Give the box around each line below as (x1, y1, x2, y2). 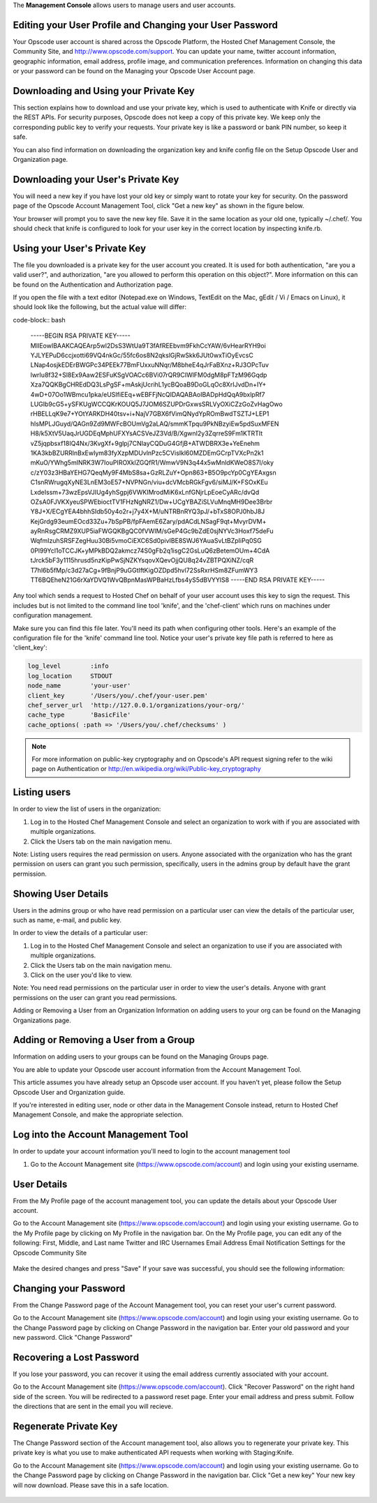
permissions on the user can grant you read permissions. (13, 993, 177, 1001)
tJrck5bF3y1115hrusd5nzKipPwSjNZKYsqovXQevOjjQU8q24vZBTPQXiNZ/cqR (30, 556, 254, 564)
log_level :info (27, 662, 110, 670)
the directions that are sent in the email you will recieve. (13, 1403, 174, 1411)
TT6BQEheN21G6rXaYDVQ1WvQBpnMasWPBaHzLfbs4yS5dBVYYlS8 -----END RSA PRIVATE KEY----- (30, 576, 325, 584)
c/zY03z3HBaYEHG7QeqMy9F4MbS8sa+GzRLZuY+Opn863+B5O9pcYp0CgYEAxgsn (30, 468, 277, 477)
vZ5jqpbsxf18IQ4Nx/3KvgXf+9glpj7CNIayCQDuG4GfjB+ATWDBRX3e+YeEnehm (30, 439, 260, 447)
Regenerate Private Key (13, 1420, 118, 1432)
